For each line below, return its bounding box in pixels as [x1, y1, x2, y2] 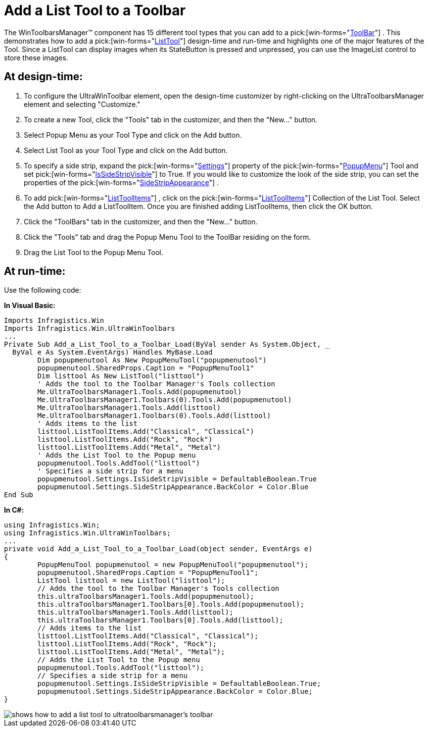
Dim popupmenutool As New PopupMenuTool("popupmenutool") [37, 356, 267, 365]
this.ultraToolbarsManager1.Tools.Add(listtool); [37, 608, 234, 617]
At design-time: [4, 70, 83, 83]
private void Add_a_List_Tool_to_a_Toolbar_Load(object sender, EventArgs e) [4, 545, 313, 553]
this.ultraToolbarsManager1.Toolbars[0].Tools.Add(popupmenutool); [37, 600, 304, 609]
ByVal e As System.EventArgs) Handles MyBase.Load [12, 348, 213, 357]
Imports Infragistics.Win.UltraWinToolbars [4, 324, 175, 333]
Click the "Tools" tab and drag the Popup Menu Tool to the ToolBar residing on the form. [24, 232, 311, 241]
